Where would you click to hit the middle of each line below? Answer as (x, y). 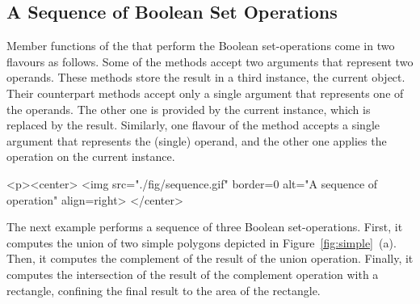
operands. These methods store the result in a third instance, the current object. (206, 77)
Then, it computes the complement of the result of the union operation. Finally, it (210, 258)
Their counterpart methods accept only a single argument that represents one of (205, 93)
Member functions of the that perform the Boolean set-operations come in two (201, 46)
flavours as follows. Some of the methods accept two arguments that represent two (210, 61)
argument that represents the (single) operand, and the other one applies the (197, 140)
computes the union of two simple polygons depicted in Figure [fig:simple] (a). (202, 242)
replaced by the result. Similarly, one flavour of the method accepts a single (193, 125)
